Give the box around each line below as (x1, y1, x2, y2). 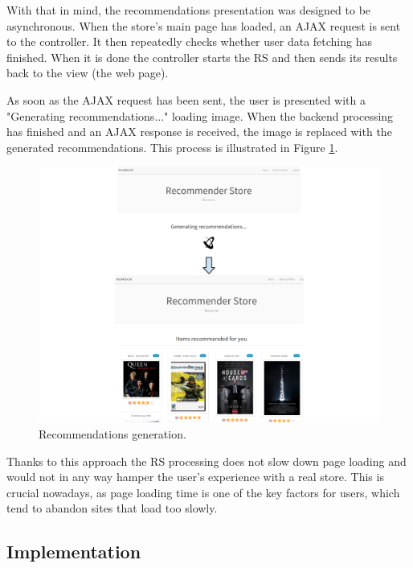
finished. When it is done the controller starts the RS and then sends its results (6, 48, 398, 65)
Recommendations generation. (39, 425, 186, 442)
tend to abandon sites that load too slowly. (6, 500, 218, 517)
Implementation (6, 539, 141, 564)
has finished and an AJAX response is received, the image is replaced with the (6, 123, 392, 140)
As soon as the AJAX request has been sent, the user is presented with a (6, 91, 366, 108)
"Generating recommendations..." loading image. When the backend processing (6, 107, 394, 124)
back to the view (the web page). (6, 64, 169, 81)
